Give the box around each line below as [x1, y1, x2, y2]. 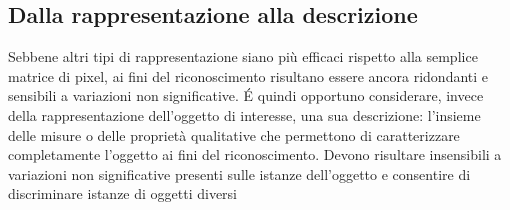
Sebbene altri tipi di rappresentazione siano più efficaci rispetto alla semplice [8, 46, 478, 67]
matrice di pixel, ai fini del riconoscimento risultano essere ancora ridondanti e [8, 65, 489, 86]
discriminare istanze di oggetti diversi [8, 183, 238, 204]
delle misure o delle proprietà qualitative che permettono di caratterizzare [8, 124, 460, 145]
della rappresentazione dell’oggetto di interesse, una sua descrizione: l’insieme [8, 104, 481, 125]
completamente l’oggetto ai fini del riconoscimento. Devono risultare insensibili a [8, 144, 502, 165]
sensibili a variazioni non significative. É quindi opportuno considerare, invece [8, 85, 484, 106]
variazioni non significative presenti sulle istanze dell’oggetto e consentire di [8, 163, 471, 184]
